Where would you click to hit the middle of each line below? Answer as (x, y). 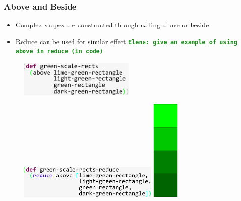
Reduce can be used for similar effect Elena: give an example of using (126, 41)
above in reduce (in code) (59, 52)
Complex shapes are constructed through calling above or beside (112, 25)
